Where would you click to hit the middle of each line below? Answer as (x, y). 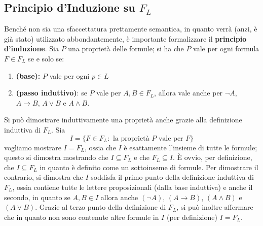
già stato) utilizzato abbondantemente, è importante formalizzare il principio (125, 38)
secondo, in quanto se (37, 197)
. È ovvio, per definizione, (213, 157)
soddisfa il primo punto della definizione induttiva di (172, 177)
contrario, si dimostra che (44, 177)
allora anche (119, 197)
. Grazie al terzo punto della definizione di (101, 207)
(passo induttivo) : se (51, 93)
